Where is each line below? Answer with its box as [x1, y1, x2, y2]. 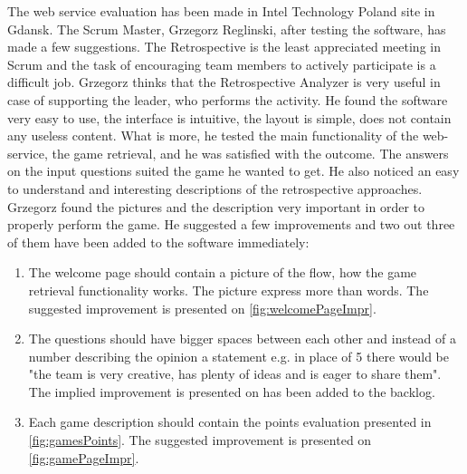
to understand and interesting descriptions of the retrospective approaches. [7, 179, 423, 198]
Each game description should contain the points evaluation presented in [28, 412, 432, 431]
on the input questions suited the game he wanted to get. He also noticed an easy [7, 161, 460, 180]
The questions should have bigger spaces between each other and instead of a [28, 329, 457, 348]
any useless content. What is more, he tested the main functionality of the [7, 126, 419, 145]
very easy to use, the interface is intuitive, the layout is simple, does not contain [7, 108, 452, 127]
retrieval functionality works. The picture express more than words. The [28, 280, 429, 299]
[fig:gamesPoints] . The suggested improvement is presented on [28, 430, 372, 450]
